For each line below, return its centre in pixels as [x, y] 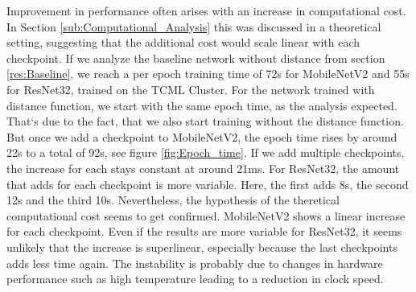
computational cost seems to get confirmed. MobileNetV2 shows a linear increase [206, 215]
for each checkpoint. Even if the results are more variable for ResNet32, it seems [204, 231]
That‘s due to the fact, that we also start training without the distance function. [205, 121]
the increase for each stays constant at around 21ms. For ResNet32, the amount [203, 168]
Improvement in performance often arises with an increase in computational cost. [206, 10]
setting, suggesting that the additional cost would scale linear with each [183, 42]
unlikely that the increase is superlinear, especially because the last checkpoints [202, 247]
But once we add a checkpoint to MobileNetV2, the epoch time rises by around [202, 136]
